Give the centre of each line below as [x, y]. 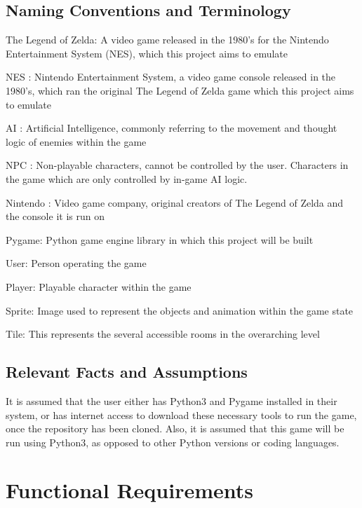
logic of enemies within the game [76, 141]
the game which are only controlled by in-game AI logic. [127, 178]
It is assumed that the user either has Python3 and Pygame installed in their [172, 400]
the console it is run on [55, 216]
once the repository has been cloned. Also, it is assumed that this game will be [175, 428]
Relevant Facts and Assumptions [127, 372]
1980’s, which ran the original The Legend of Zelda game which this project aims [180, 90]
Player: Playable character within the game [99, 286]
